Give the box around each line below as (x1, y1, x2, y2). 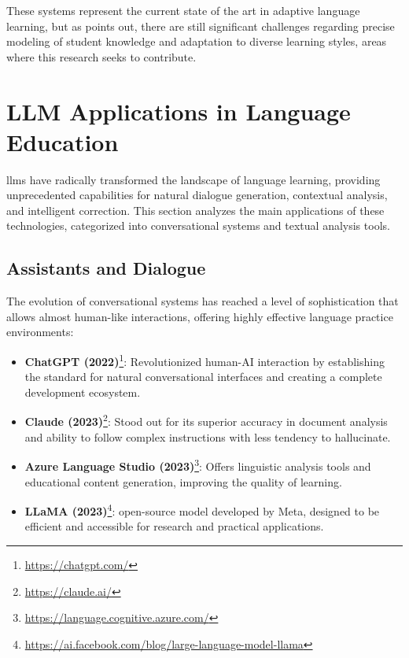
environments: (6, 323, 74, 340)
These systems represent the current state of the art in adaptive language (6, 2, 360, 18)
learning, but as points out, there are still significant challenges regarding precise (6, 17, 395, 34)
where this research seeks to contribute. (6, 48, 197, 65)
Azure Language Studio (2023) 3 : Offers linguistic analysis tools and (24, 456, 371, 474)
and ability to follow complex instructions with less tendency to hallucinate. (24, 428, 391, 445)
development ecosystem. (24, 383, 141, 400)
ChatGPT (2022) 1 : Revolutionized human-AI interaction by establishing (24, 351, 385, 369)
